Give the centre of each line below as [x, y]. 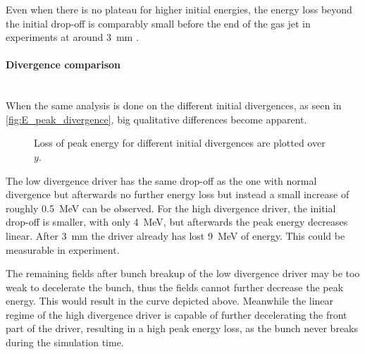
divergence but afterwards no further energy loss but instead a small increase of [178, 194]
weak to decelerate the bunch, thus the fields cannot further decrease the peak [175, 287]
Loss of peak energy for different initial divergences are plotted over [180, 143]
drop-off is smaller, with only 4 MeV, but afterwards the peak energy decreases [177, 222]
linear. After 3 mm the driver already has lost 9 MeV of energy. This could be [175, 235]
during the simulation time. [65, 342]
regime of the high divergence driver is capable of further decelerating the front [177, 314]
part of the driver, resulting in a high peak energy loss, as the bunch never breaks [182, 328]
